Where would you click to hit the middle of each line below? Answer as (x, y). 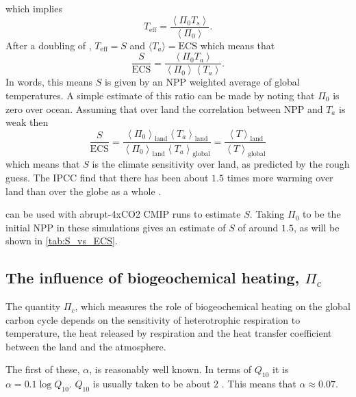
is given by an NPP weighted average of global (202, 82)
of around (258, 227)
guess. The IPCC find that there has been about (107, 177)
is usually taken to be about (152, 384)
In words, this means (49, 82)
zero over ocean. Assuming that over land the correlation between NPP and (164, 108)
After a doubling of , (49, 45)
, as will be (316, 227)
